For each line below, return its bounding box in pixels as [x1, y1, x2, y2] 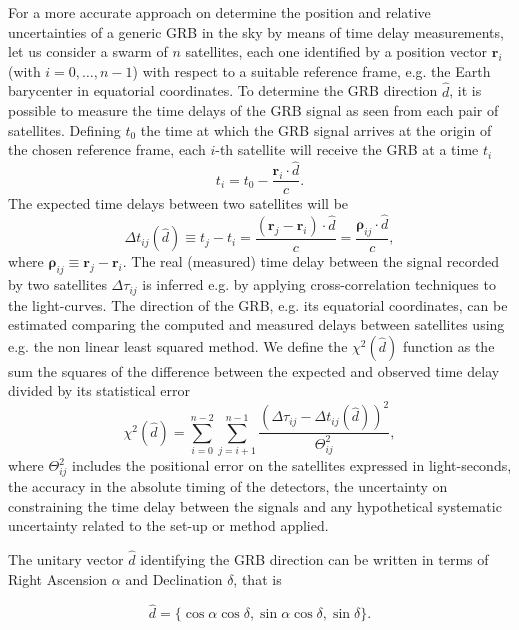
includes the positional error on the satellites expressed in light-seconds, [72, 455, 512, 476]
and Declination [125, 568, 223, 589]
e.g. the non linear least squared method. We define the [8, 335, 348, 356]
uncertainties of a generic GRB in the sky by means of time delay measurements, [8, 21, 504, 42]
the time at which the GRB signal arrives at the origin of [140, 119, 492, 140]
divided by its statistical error [8, 380, 190, 401]
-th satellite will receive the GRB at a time [215, 139, 479, 160]
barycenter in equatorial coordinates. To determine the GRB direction [8, 80, 438, 101]
